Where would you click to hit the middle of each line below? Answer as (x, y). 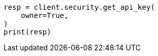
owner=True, (45, 15)
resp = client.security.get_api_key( (80, 7)
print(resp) (27, 32)
